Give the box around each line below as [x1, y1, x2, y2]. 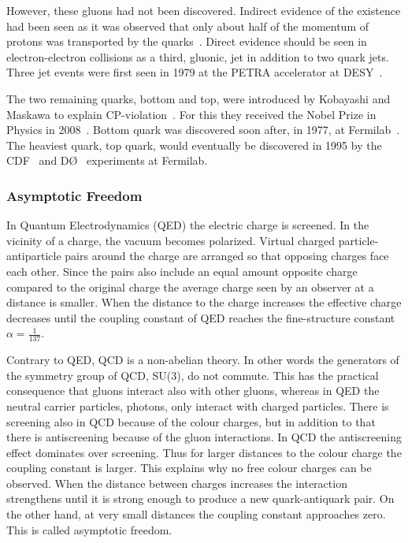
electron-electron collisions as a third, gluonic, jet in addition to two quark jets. [6, 48, 389, 65]
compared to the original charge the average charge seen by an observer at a [6, 278, 374, 295]
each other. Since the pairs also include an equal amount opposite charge [6, 262, 358, 279]
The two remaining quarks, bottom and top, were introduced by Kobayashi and [6, 90, 391, 106]
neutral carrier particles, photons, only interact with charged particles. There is [6, 397, 389, 414]
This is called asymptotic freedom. [6, 521, 172, 537]
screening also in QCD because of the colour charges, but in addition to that [6, 413, 376, 430]
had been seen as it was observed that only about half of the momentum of [6, 17, 369, 34]
